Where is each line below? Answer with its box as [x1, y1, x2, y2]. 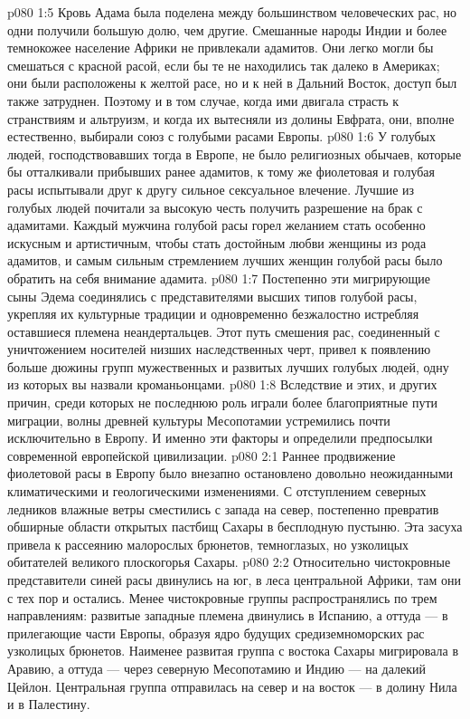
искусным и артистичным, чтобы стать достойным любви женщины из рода [7, 233, 427, 252]
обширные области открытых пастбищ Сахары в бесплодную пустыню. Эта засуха [7, 517, 463, 536]
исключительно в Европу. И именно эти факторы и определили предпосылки [7, 428, 433, 447]
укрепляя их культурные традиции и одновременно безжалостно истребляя [7, 304, 419, 323]
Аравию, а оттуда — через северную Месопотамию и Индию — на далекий [7, 658, 427, 677]
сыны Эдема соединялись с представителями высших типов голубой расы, [7, 286, 418, 305]
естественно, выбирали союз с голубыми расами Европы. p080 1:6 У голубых [7, 127, 437, 146]
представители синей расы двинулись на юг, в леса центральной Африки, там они [7, 570, 461, 589]
